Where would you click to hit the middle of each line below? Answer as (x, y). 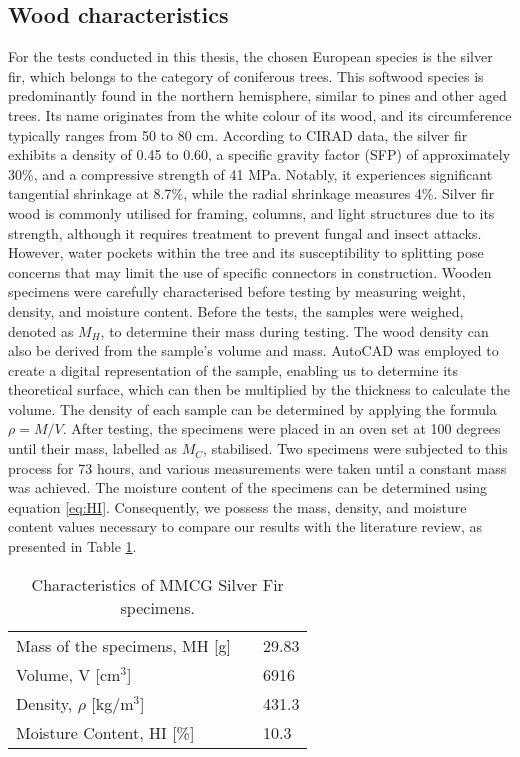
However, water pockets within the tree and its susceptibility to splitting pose (246, 252)
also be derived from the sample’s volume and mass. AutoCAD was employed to (253, 350)
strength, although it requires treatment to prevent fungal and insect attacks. (245, 232)
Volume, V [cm (68, 674)
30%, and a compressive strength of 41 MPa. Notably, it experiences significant (250, 173)
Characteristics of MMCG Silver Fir (157, 584)
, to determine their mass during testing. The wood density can (294, 330)
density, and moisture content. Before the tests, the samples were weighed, (236, 310)
